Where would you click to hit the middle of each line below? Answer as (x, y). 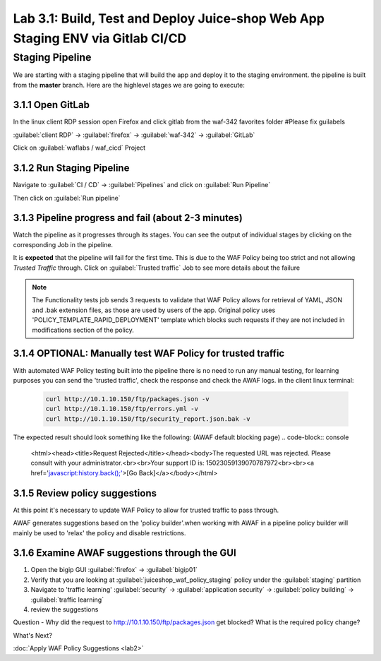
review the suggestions (65, 609)
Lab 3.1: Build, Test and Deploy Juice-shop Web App (169, 18)
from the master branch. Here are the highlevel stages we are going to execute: (129, 85)
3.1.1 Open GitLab (51, 105)
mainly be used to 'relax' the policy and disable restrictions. (99, 532)
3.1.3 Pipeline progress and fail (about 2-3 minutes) (128, 218)
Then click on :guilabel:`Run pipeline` (67, 198)
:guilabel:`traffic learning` (67, 600)
